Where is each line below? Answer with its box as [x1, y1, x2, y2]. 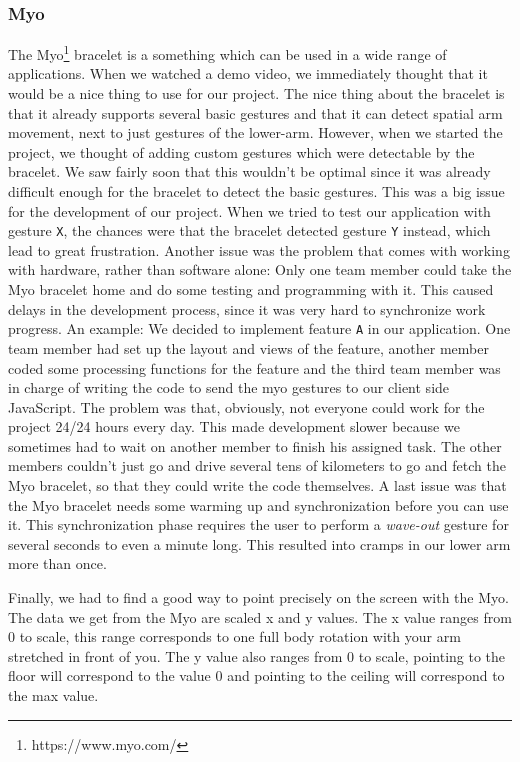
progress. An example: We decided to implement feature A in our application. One [8, 318, 511, 339]
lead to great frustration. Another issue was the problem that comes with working [8, 239, 510, 260]
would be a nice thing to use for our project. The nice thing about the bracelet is [8, 83, 505, 104]
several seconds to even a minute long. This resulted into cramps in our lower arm [8, 533, 511, 554]
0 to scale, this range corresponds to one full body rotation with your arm [8, 626, 461, 647]
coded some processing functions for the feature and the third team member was [8, 357, 501, 378]
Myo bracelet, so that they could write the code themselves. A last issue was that [8, 475, 507, 496]
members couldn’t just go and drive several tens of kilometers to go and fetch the [8, 455, 506, 476]
